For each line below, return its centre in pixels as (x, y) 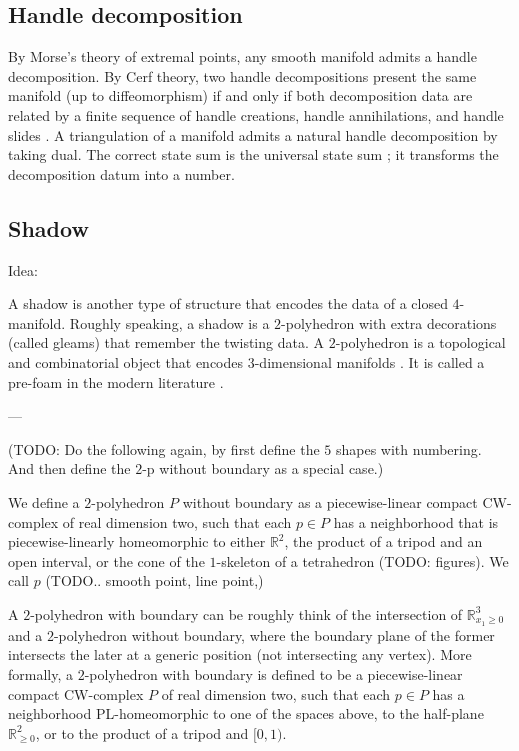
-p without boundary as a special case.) (263, 468)
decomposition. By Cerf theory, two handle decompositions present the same (242, 75)
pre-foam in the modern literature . (116, 381)
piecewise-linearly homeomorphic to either (137, 541)
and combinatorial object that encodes (126, 361)
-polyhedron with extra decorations (389, 322)
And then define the (69, 468)
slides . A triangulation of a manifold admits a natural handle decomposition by (253, 134)
